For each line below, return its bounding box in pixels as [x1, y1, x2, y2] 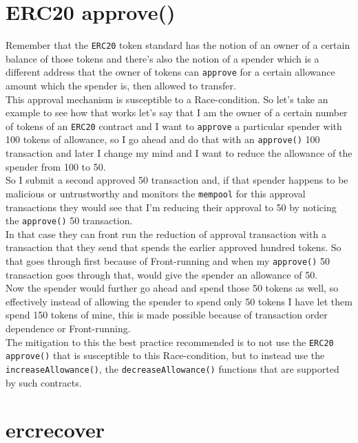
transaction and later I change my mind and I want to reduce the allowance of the [6, 146, 352, 160]
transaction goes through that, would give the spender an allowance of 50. [6, 267, 318, 281]
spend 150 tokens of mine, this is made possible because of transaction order [6, 307, 328, 322]
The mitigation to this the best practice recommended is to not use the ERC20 [6, 334, 334, 349]
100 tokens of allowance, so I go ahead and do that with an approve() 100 [6, 132, 320, 147]
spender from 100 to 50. [6, 159, 106, 173]
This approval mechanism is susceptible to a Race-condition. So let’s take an [6, 91, 328, 106]
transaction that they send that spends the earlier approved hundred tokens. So [6, 240, 341, 255]
